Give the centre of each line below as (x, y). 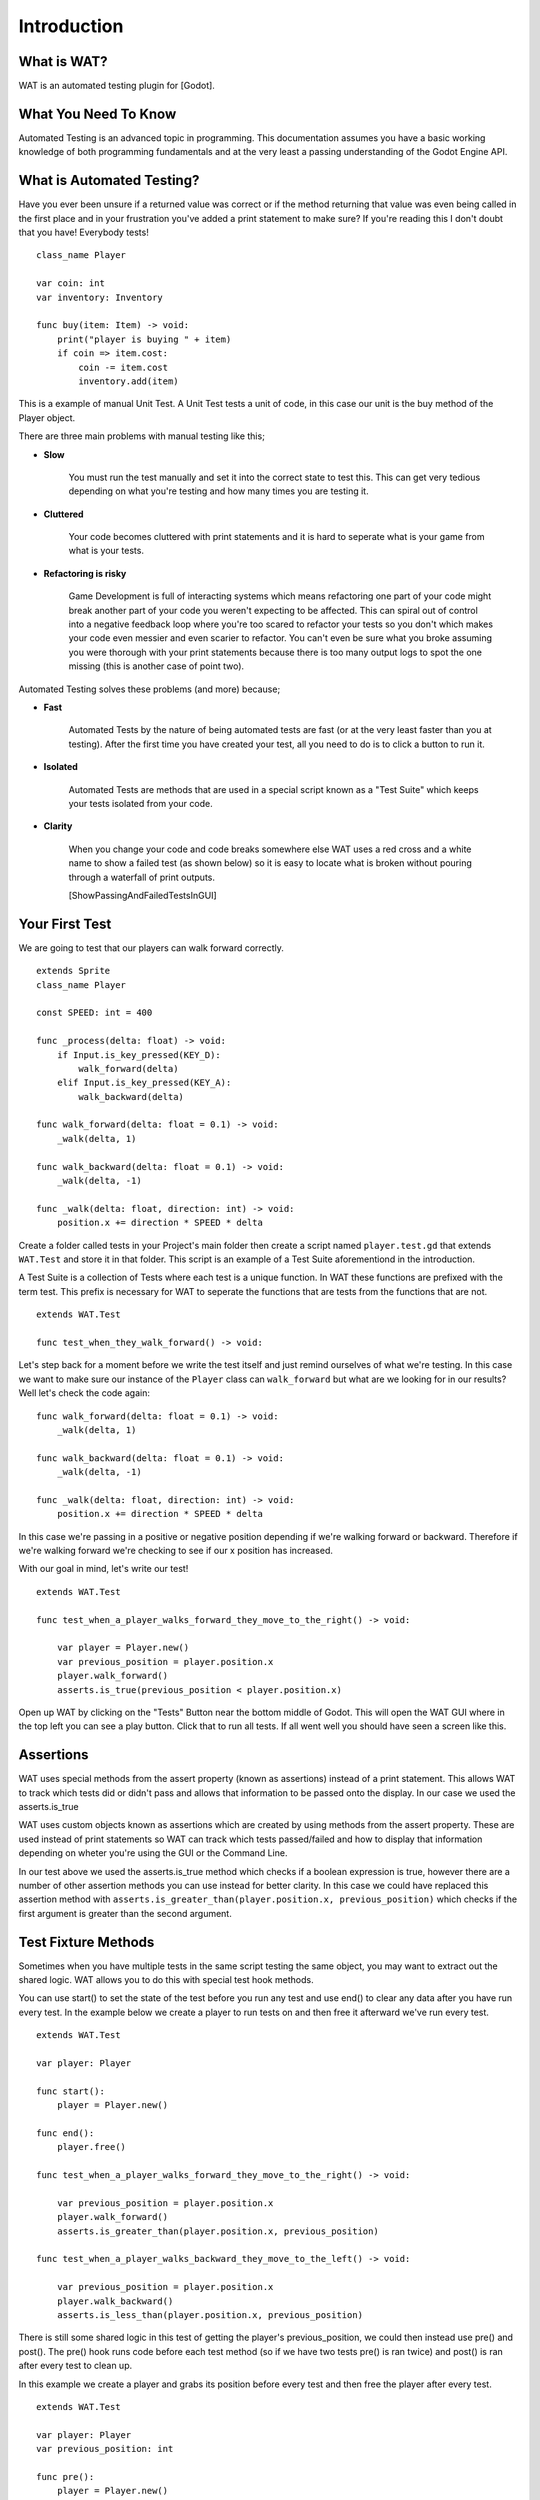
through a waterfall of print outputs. (141, 877)
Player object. (47, 417)
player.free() (91, 2147)
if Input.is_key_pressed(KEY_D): (139, 1054)
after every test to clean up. (75, 2366)
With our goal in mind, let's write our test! (103, 1569)
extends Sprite (73, 971)
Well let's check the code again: (84, 1393)
